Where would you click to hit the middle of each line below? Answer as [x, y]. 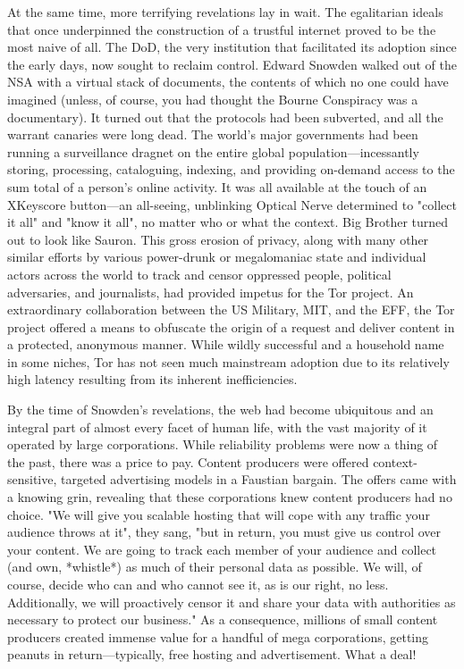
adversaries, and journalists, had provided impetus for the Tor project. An [211, 292]
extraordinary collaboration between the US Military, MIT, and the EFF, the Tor [231, 309]
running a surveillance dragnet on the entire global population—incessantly [213, 151]
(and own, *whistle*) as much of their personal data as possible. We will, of [215, 567]
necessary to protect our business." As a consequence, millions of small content [223, 619]
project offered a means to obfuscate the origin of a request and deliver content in [231, 326]
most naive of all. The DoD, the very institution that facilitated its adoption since [232, 47]
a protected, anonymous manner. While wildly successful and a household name [226, 344]
